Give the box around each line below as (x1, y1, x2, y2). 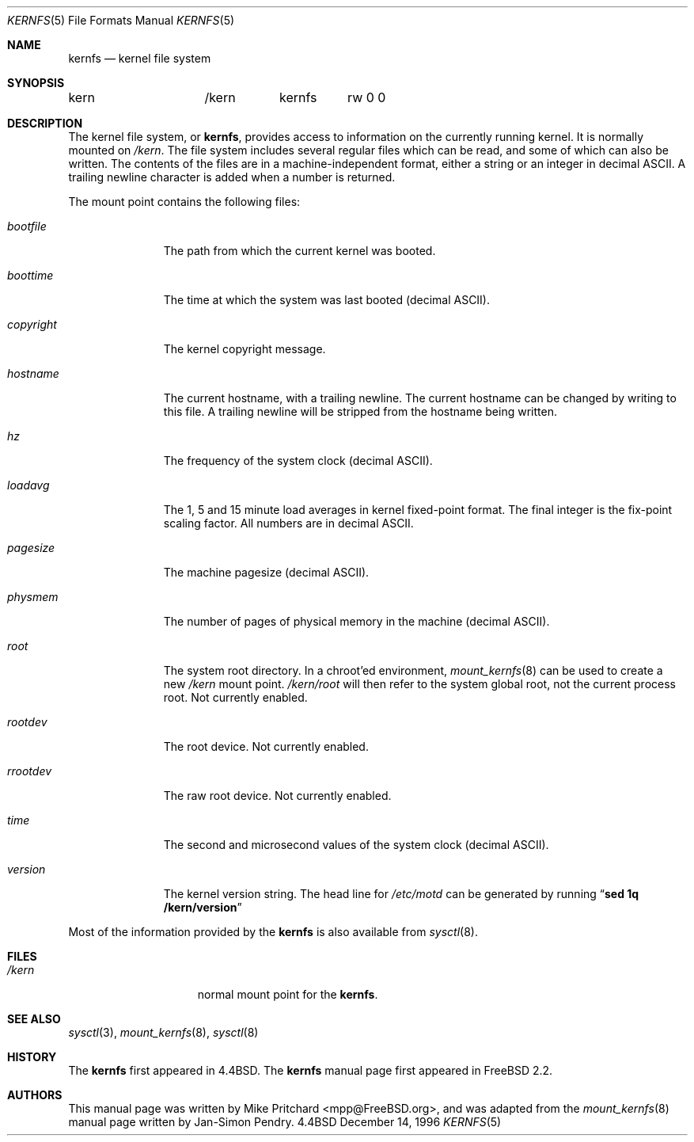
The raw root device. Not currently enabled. (163, 789, 392, 802)
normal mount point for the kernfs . (197, 988, 378, 1001)
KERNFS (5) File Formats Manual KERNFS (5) (7, 13, 235, 27)
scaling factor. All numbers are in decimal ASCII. (163, 516, 414, 530)
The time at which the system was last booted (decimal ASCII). (163, 293, 491, 306)
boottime (7, 268, 54, 282)
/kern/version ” (163, 900, 242, 914)
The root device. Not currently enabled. (163, 740, 369, 753)
